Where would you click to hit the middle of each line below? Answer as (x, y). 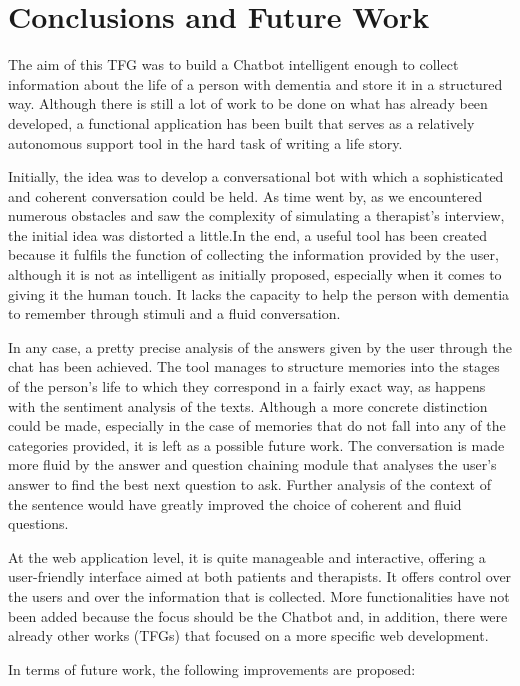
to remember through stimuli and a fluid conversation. (174, 313)
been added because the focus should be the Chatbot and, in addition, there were (258, 615)
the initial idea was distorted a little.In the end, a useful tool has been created (248, 234)
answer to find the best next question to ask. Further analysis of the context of (249, 484)
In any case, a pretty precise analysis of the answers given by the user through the (260, 346)
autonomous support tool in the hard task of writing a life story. (205, 142)
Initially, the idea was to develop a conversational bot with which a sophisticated (256, 176)
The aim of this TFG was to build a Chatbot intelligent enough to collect (233, 64)
